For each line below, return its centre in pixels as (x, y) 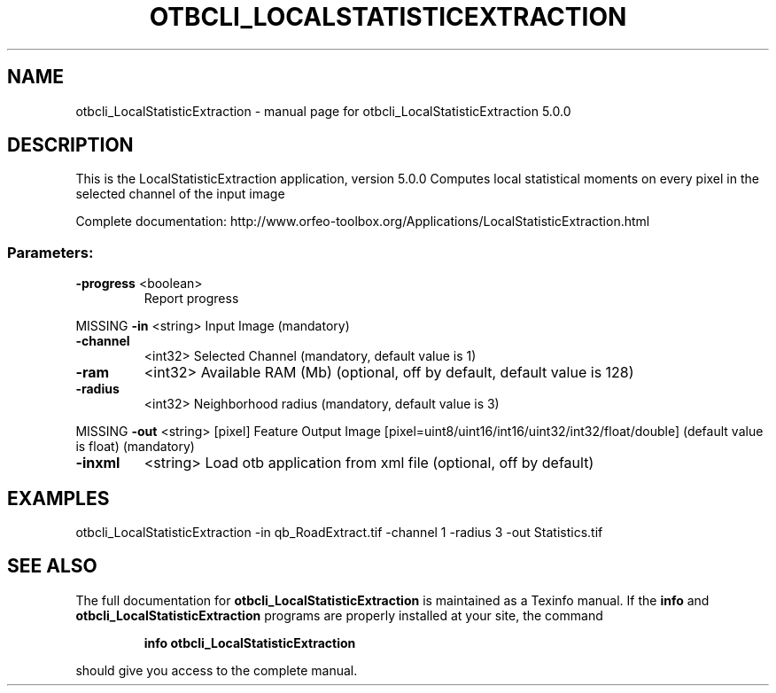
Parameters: (50, 252)
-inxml (98, 463)
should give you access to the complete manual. (217, 670)
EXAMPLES (58, 498)
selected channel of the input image (180, 194)
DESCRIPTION (70, 145)
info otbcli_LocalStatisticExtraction (250, 642)
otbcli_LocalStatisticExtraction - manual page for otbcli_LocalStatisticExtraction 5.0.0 (323, 111)
